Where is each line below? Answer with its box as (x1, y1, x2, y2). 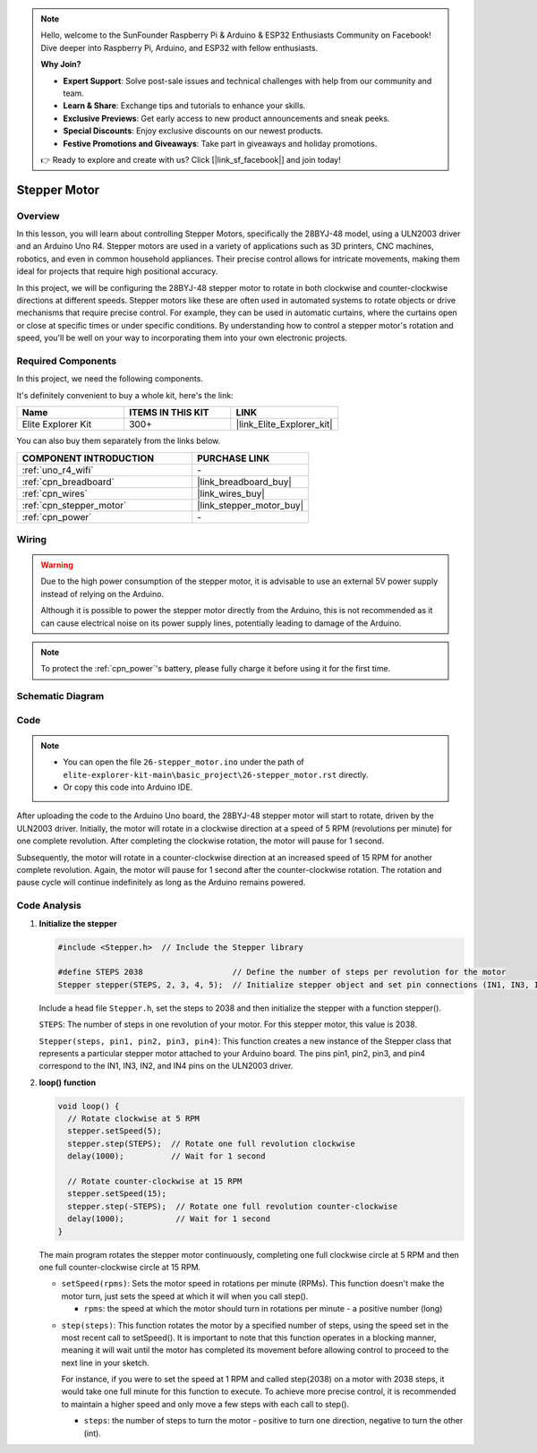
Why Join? (40, 59, 81, 70)
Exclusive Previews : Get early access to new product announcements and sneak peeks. (63, 113, 390, 124)
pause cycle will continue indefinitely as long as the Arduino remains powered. (16, 877, 306, 888)
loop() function (38, 1077, 97, 1088)
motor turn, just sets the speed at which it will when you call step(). (61, 1290, 309, 1302)
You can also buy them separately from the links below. (16, 435, 221, 447)
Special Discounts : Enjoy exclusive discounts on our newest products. (63, 125, 324, 136)
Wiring (16, 533, 47, 545)
